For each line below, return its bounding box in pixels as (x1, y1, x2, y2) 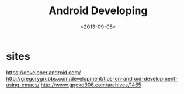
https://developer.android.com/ (6, 68, 81, 76)
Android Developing (48, 4, 148, 17)
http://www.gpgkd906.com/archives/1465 (40, 81, 142, 88)
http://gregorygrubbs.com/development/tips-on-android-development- (6, 75, 178, 82)
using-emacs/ (6, 81, 40, 88)
